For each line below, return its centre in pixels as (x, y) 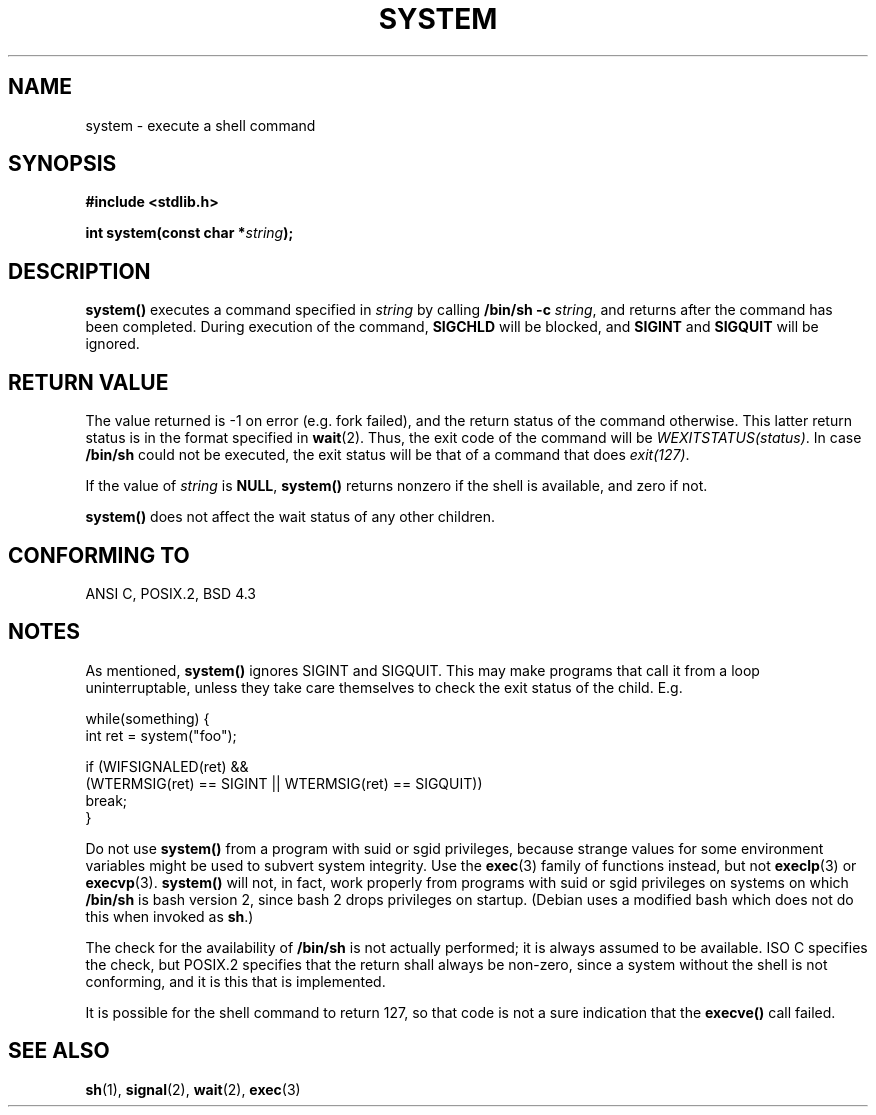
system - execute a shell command (200, 125)
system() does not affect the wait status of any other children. (290, 517)
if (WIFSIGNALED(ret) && (167, 766)
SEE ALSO (59, 1051)
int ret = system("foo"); (161, 735)
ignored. (112, 344)
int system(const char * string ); (189, 233)
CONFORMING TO (99, 555)
